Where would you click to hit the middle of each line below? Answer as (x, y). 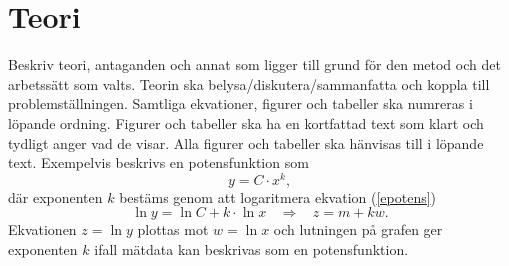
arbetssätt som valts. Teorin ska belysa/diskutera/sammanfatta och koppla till (249, 83)
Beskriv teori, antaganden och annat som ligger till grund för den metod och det (254, 64)
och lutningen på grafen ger (358, 229)
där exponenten (55, 196)
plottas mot (173, 229)
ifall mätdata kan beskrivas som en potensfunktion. (251, 248)
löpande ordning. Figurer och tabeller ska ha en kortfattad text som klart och (246, 122)
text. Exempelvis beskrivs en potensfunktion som (158, 162)
